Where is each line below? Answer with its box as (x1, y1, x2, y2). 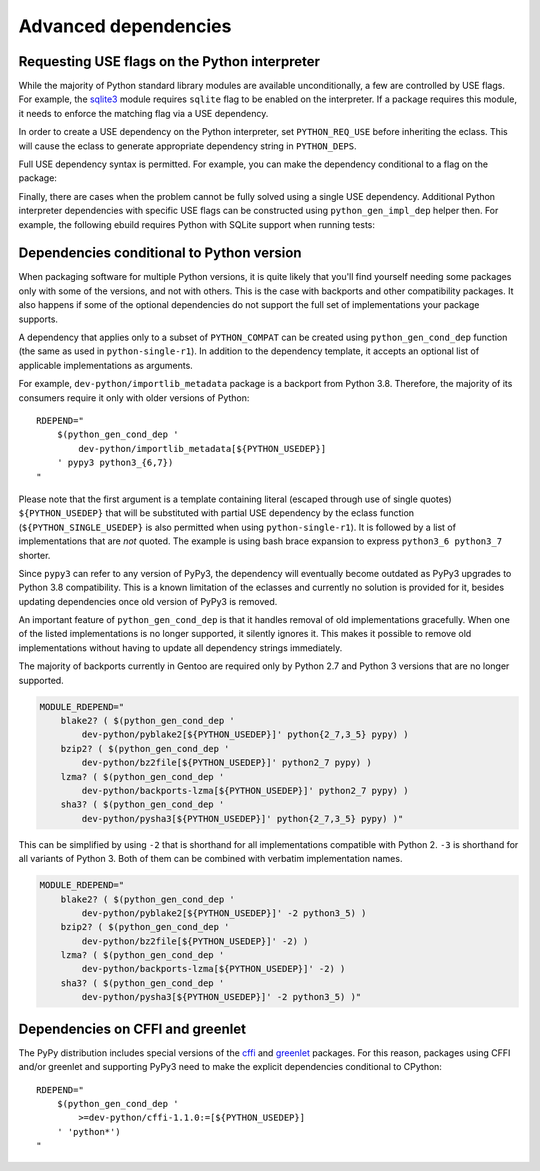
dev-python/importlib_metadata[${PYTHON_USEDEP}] (78, 443, 327, 454)
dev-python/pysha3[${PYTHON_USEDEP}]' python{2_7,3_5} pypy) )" (81, 813, 404, 824)
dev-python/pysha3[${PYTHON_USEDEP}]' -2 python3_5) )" (81, 991, 362, 1003)
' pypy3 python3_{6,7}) (56, 457, 174, 469)
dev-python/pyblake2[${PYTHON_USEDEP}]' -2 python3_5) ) (81, 907, 367, 919)
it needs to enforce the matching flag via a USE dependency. (18, 107, 269, 119)
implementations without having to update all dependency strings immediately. (18, 641, 343, 654)
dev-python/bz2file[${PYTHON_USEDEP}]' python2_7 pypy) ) (81, 757, 372, 769)
